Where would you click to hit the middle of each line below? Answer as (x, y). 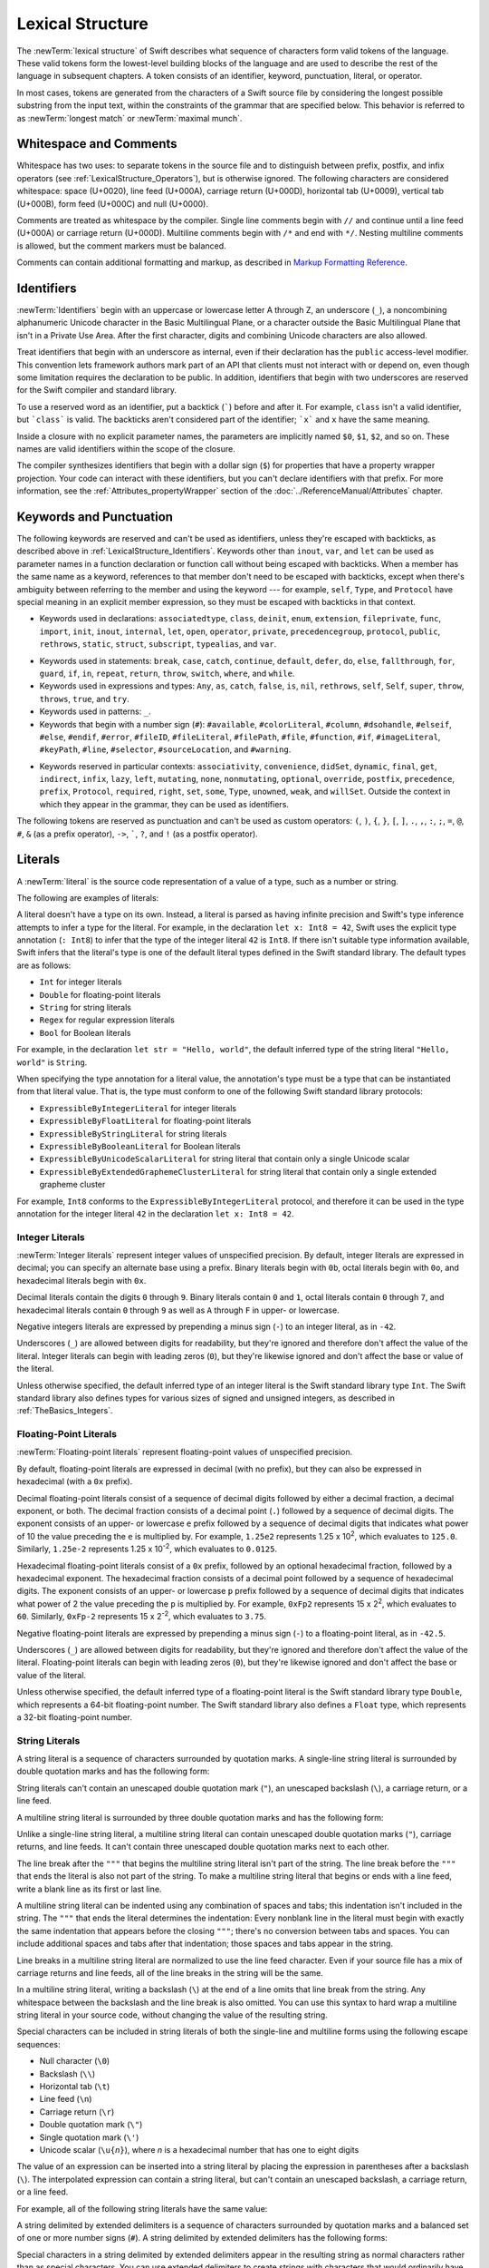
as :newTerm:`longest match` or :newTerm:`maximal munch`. (129, 118)
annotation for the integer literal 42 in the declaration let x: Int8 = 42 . (155, 1213)
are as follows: (44, 965)
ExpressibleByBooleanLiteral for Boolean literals (140, 1146)
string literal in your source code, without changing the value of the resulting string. (172, 2015)
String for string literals (85, 1008)
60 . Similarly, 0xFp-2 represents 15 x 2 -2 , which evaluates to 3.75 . (142, 1616)
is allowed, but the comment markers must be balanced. (121, 246)
